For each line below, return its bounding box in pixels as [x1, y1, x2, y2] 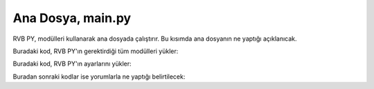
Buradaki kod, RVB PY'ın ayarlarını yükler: [12, 59, 132, 68]
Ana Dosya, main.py [12, 10, 132, 26]
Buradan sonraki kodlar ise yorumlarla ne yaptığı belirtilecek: [12, 72, 186, 81]
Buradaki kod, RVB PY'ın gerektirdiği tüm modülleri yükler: [12, 47, 179, 55]
